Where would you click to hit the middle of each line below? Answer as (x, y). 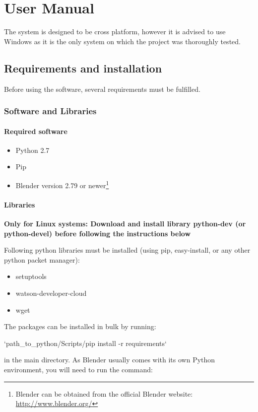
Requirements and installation (83, 68)
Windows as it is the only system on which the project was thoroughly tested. (122, 41)
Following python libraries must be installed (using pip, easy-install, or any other (127, 250)
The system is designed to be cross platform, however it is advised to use (115, 32)
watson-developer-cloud (51, 293)
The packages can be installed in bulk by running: (80, 326)
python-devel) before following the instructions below (97, 233)
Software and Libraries (50, 111)
